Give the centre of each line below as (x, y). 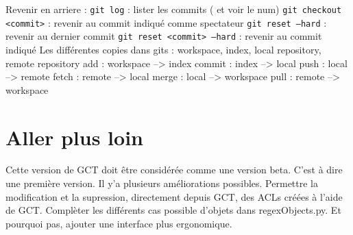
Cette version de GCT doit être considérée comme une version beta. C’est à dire (174, 170)
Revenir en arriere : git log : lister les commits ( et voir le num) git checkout (174, 9)
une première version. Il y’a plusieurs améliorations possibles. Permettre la (162, 183)
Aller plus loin (74, 137)
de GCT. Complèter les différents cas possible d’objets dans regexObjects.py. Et (173, 210)
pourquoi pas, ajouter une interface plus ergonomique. (119, 223)
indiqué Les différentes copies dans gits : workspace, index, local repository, (163, 49)
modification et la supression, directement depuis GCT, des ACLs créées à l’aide (174, 196)
